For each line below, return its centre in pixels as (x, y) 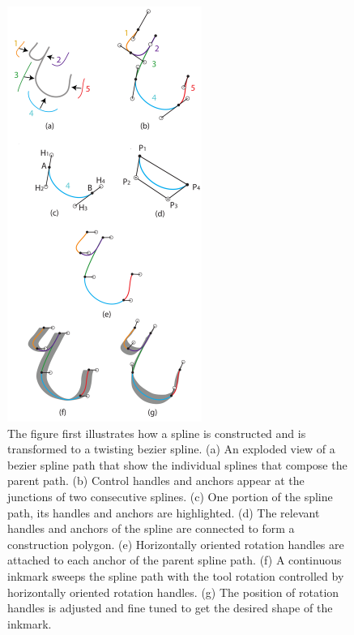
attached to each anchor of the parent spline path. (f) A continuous (175, 560)
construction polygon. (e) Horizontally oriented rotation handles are (176, 544)
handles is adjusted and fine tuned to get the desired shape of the (170, 608)
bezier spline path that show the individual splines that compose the (177, 464)
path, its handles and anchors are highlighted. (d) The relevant (164, 512)
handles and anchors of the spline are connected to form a (151, 528)
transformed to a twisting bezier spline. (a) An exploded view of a (171, 449)
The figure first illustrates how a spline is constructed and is (157, 433)
